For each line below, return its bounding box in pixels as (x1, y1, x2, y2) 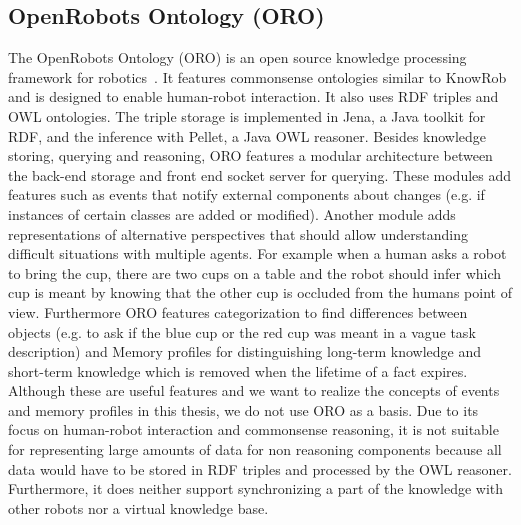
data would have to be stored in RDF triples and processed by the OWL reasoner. (8, 458, 512, 479)
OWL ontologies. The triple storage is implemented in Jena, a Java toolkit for (8, 105, 486, 126)
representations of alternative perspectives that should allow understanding (8, 223, 468, 244)
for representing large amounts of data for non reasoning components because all (8, 439, 502, 460)
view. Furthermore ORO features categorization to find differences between (8, 301, 468, 322)
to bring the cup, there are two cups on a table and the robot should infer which (8, 262, 502, 283)
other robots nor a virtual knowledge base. (8, 497, 269, 518)
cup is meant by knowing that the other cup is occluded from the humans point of (8, 282, 512, 303)
